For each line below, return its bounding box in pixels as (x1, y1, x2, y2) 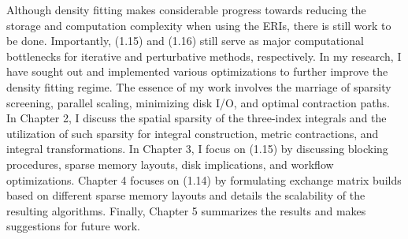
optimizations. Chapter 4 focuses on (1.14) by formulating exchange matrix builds (6, 171, 402, 188)
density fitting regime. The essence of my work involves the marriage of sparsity (6, 78, 391, 95)
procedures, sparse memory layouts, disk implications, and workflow (6, 155, 334, 172)
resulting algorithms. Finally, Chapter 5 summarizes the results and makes (6, 202, 366, 218)
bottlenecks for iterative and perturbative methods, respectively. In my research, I (6, 47, 402, 64)
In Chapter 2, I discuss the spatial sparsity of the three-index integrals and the (6, 110, 387, 126)
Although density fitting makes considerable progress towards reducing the (6, 2, 366, 17)
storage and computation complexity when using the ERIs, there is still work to (6, 17, 391, 33)
